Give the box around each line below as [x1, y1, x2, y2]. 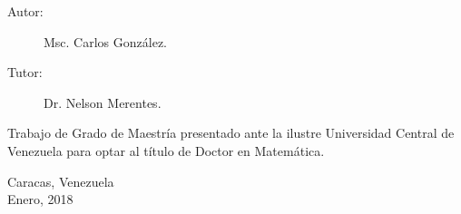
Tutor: [7, 63, 43, 82]
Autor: [7, 2, 44, 20]
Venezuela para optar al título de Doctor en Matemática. [7, 141, 325, 160]
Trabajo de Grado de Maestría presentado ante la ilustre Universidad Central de [7, 123, 455, 142]
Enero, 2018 [7, 190, 74, 209]
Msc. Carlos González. [44, 32, 167, 51]
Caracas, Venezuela [7, 171, 114, 190]
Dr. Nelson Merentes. [44, 92, 162, 112]
